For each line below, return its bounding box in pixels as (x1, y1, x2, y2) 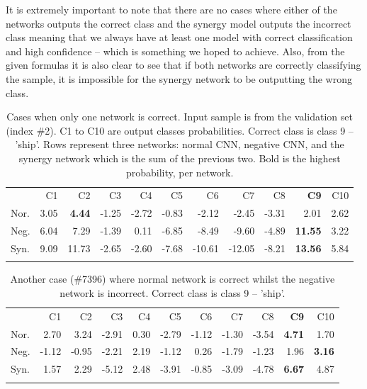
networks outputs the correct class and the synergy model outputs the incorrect (6, 16, 351, 30)
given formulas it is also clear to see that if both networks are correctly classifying (6, 57, 361, 72)
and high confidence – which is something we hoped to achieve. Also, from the (6, 43, 345, 58)
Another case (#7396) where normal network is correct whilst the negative (10, 271, 335, 286)
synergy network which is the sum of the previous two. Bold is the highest (18, 150, 341, 165)
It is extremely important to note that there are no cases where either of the (6, 2, 337, 16)
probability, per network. (125, 164, 234, 179)
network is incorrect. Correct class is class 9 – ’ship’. (60, 285, 286, 300)
